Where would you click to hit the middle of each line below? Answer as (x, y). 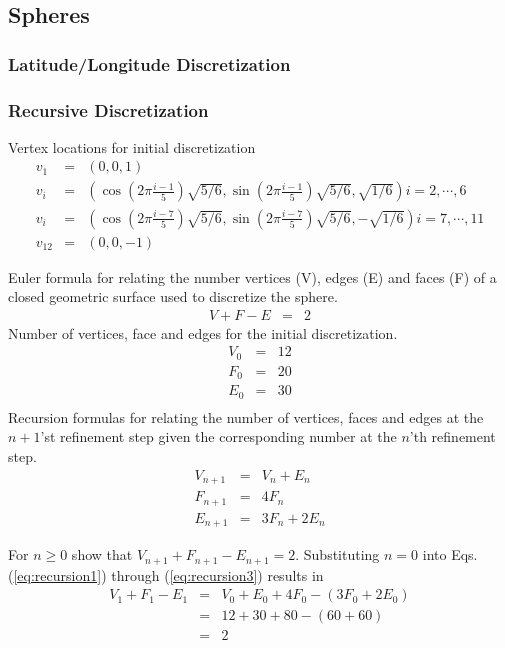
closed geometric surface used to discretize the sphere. (173, 296)
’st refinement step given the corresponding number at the (218, 436)
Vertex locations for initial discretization (132, 146)
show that (102, 554)
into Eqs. (450, 554)
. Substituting (337, 554)
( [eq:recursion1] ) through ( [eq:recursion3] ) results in (166, 574)
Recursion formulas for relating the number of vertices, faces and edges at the (246, 416)
